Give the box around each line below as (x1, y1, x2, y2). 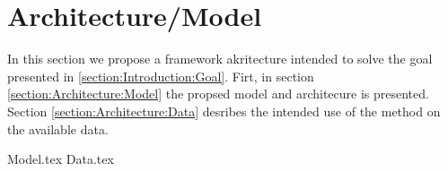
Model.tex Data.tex (7, 150, 114, 168)
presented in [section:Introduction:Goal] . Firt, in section (7, 66, 314, 85)
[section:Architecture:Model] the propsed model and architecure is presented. (7, 84, 429, 103)
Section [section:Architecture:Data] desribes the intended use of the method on (7, 101, 441, 120)
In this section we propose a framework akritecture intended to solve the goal (7, 49, 433, 68)
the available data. (7, 119, 109, 138)
